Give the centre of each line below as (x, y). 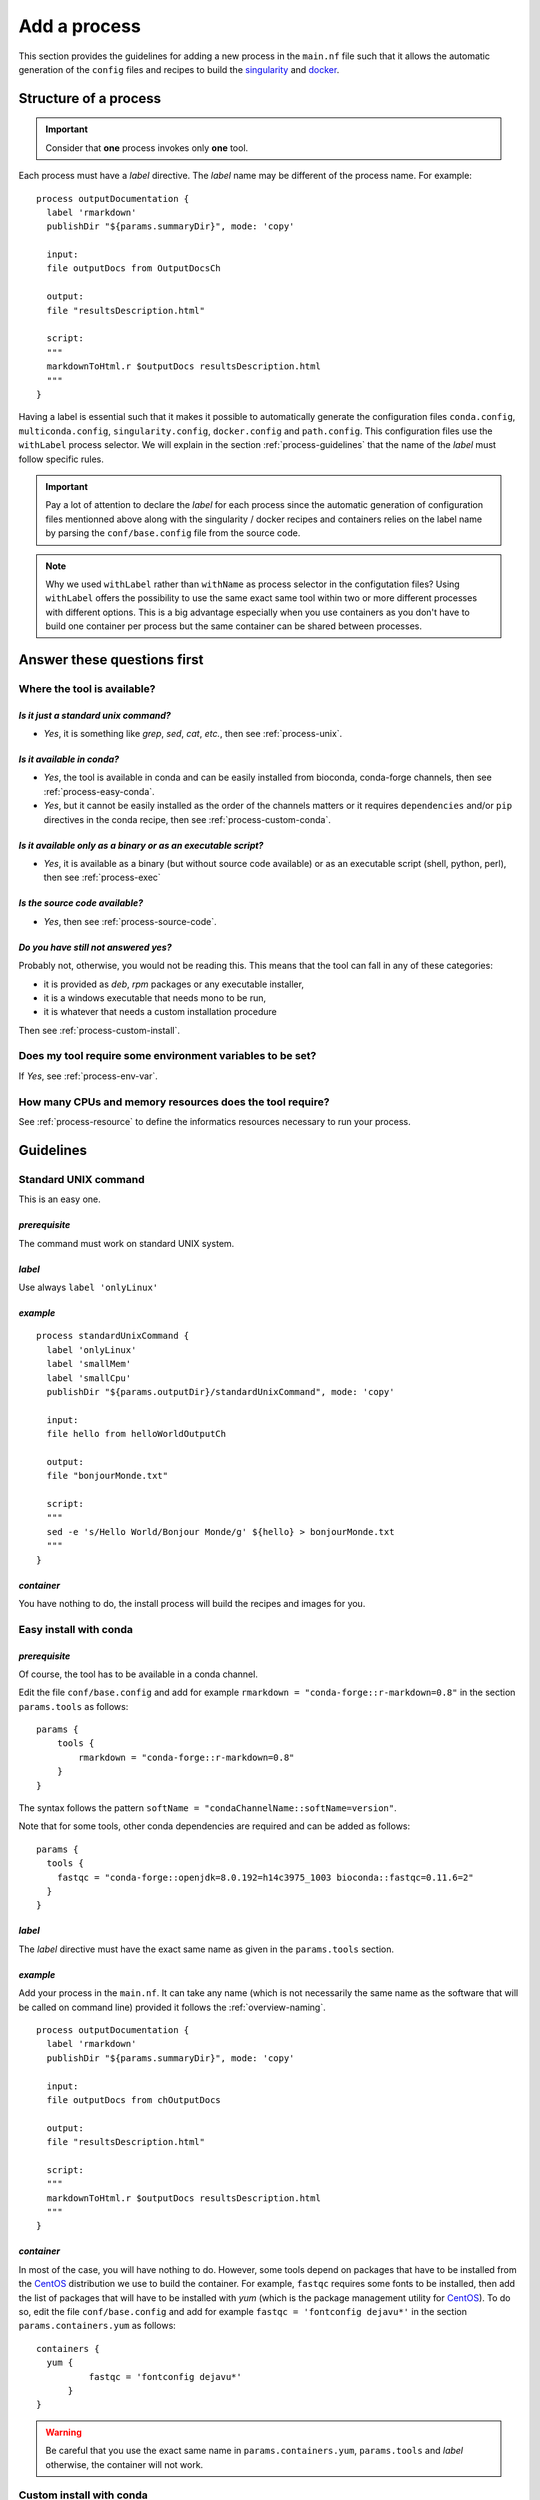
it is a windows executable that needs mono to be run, (155, 997)
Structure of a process (90, 98)
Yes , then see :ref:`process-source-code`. (130, 921)
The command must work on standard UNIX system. (126, 1243)
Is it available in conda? (69, 759)
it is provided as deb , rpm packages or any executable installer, (174, 984)
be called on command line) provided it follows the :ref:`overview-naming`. (172, 2007)
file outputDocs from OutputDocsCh (134, 268)
